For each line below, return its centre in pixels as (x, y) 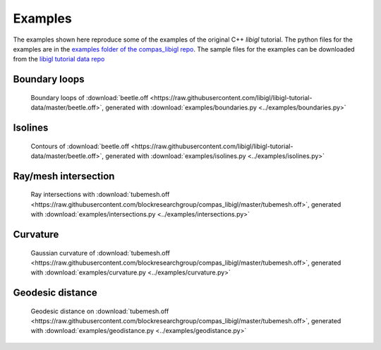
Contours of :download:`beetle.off (80, 146)
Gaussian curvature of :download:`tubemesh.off (101, 253)
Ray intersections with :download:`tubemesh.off (100, 195)
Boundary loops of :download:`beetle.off (90, 97)
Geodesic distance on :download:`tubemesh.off (100, 311)
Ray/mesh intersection (64, 176)
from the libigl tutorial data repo (59, 59)
